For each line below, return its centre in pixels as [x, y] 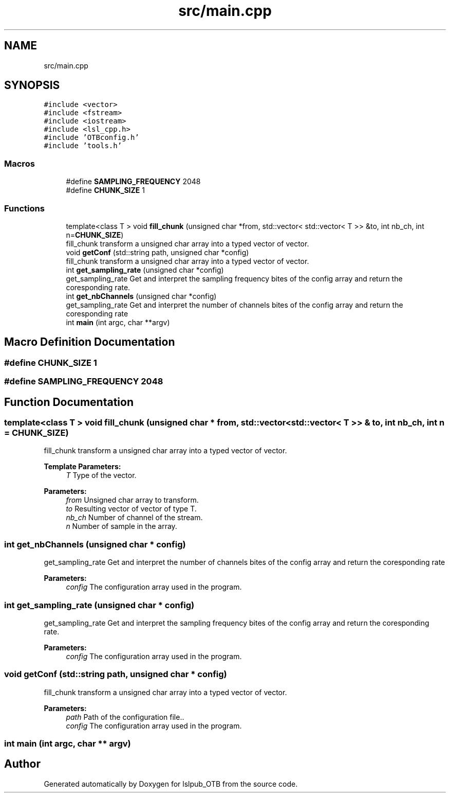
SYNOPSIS [32, 85]
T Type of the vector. [101, 475]
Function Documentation [69, 402]
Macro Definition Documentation [90, 342]
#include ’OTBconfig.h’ [91, 138]
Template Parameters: [82, 467]
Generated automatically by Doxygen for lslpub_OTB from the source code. [171, 784]
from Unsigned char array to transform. [132, 500]
